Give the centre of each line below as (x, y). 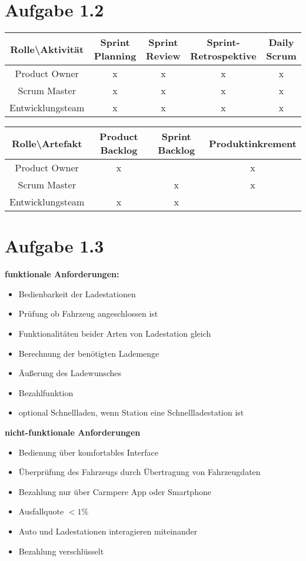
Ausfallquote (41, 511)
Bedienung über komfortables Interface (89, 452)
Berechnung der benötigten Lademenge (89, 353)
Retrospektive (223, 56)
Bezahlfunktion (46, 392)
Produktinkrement (253, 143)
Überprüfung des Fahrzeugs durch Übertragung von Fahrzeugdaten (139, 472)
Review (163, 56)
